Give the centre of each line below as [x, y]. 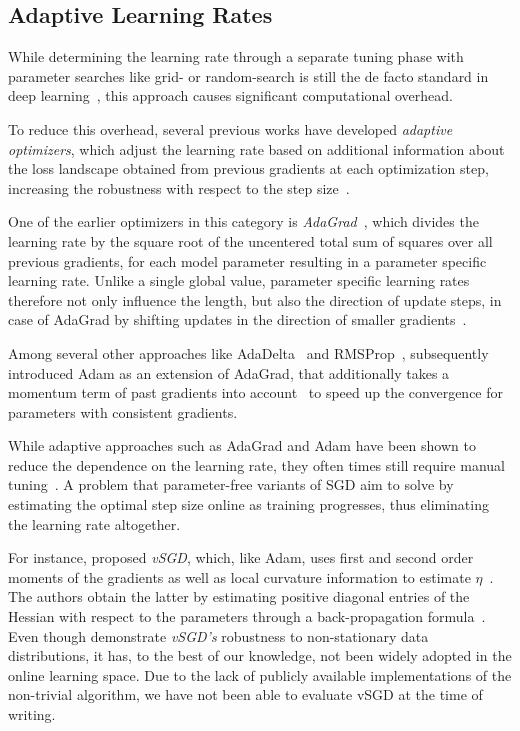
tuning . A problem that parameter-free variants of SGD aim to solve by [231, 484]
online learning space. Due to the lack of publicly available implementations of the [260, 674]
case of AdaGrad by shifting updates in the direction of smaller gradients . [237, 319]
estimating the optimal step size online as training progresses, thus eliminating [248, 504]
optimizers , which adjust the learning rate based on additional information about [256, 148]
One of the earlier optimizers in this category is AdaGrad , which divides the [243, 221]
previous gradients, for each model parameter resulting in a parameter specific [247, 260]
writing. [32, 714]
